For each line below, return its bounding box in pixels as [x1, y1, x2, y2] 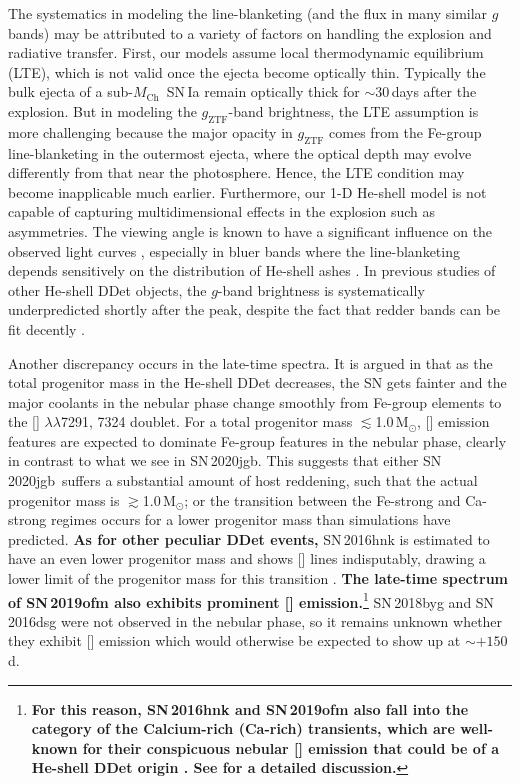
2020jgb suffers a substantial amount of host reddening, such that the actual [8, 470, 478, 491]
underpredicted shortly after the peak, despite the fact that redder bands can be [8, 299, 501, 320]
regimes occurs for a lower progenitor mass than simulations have [50, 509, 451, 530]
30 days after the [375, 81, 477, 102]
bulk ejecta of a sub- [8, 81, 133, 102]
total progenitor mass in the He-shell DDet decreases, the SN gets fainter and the [8, 372, 507, 393]
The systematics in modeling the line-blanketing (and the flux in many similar [8, 3, 488, 23]
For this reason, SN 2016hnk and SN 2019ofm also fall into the [31, 698, 469, 719]
